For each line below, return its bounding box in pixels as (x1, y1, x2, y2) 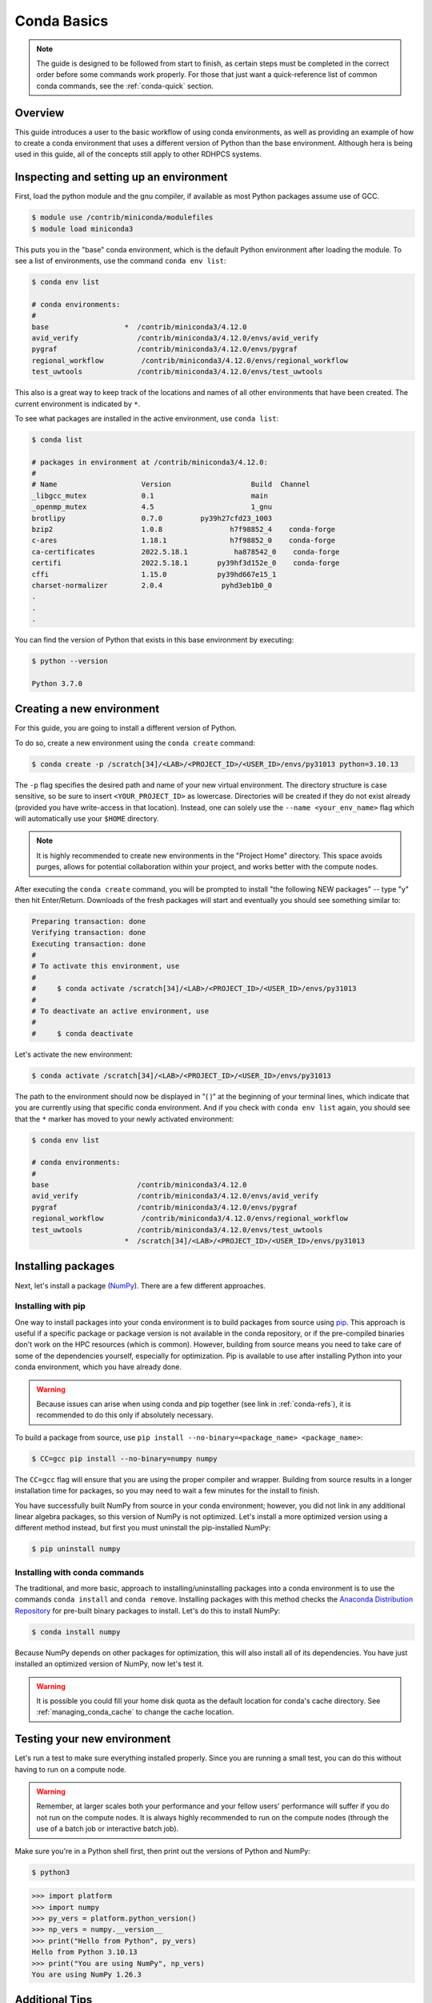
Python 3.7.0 (31, 679, 83, 688)
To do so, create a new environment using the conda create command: (14, 738, 256, 748)
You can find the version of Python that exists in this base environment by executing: (14, 635, 294, 645)
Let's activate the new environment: (14, 1050, 134, 1059)
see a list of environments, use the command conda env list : (14, 256, 226, 266)
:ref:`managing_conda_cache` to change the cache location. (36, 1707, 234, 1717)
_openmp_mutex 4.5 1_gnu (31, 502, 273, 512)
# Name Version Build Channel (31, 480, 310, 489)
